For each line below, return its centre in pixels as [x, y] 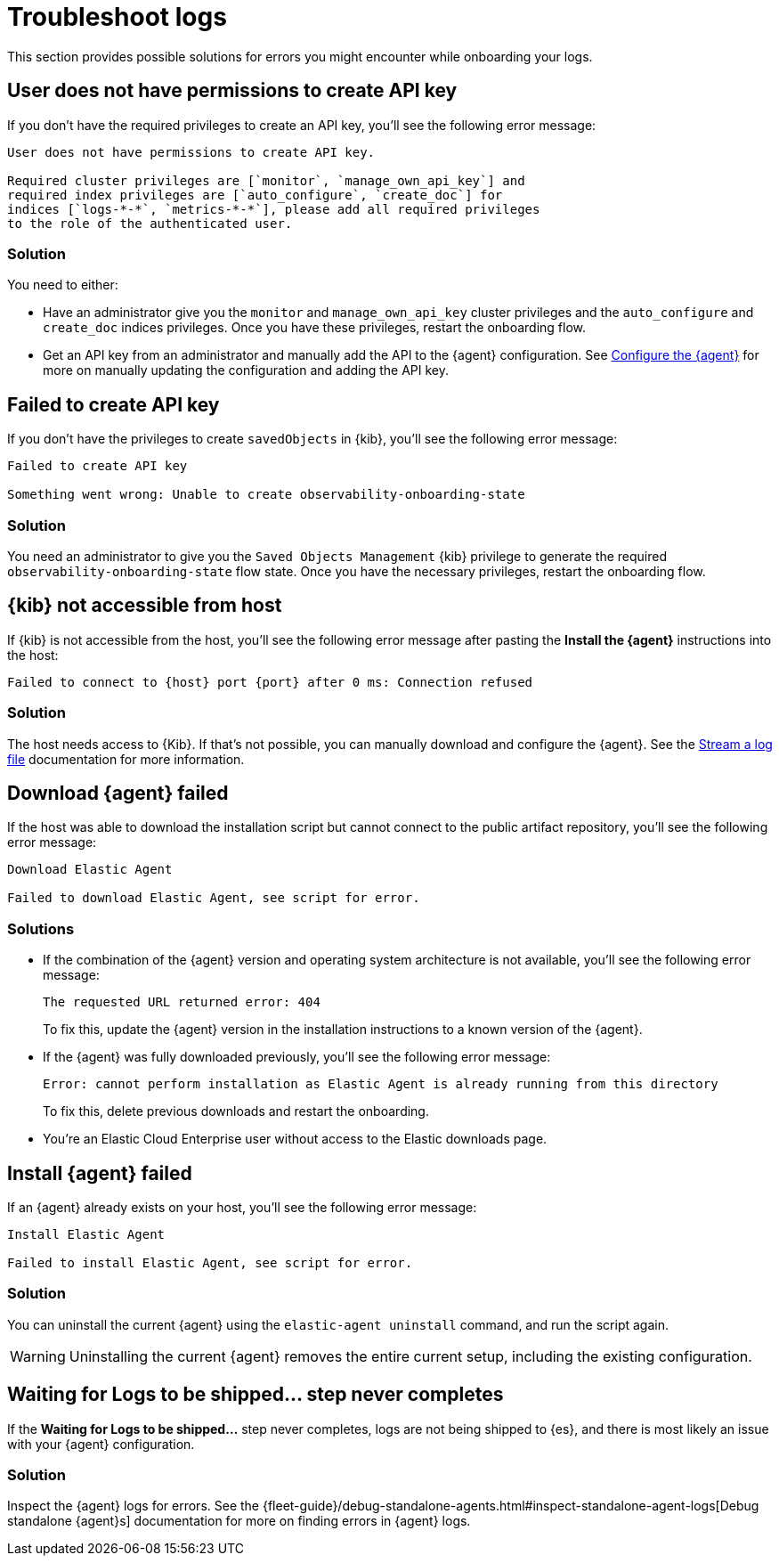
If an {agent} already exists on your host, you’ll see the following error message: [242, 1207]
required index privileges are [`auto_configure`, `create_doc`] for [255, 195]
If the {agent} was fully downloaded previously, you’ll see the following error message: [297, 1057]
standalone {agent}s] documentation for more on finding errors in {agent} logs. [239, 1521]
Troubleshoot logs [117, 17]
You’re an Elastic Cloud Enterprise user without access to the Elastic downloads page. [295, 1139]
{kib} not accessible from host [145, 606]
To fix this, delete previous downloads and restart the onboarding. [236, 1111]
